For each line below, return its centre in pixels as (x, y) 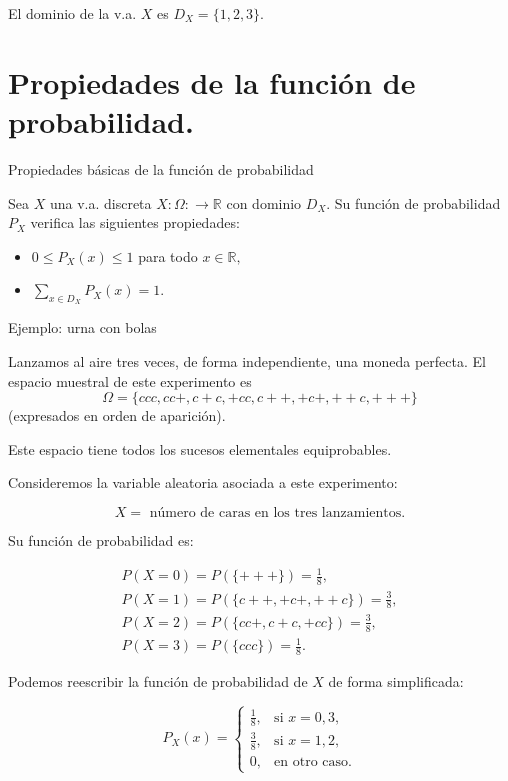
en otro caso (311, 761)
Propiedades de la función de (212, 81)
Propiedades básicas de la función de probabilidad (161, 168)
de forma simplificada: (396, 681)
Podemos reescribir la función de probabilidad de (158, 681)
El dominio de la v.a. (72, 13)
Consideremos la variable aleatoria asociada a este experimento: (203, 482)
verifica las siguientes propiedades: (135, 222)
